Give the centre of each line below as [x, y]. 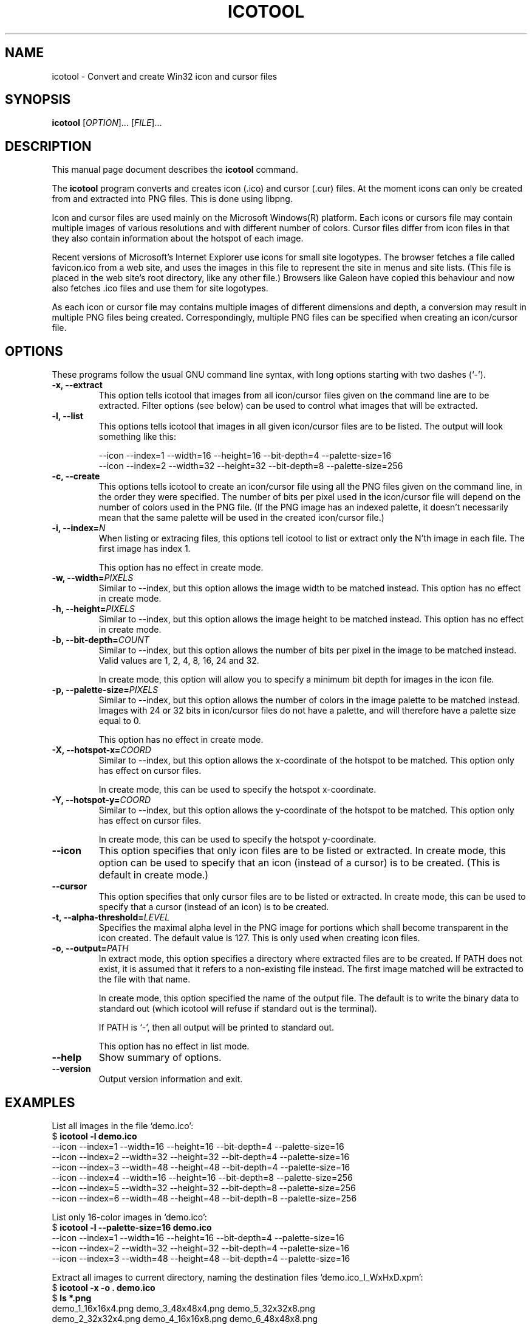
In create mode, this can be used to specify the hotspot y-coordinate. [237, 840]
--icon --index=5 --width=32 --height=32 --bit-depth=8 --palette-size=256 [204, 1188]
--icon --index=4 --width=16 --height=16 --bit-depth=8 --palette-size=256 [202, 1177]
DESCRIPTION [48, 146]
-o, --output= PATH [90, 948]
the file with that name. [145, 979]
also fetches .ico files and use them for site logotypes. [160, 288]
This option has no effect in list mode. [174, 1046]
